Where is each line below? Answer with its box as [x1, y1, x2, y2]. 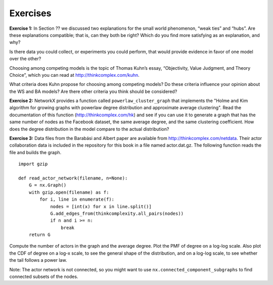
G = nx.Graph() [28, 182, 67, 188]
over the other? [9, 56, 41, 62]
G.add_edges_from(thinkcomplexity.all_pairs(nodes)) [50, 210, 184, 216]
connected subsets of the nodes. [9, 273, 78, 280]
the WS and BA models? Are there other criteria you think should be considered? [9, 88, 177, 94]
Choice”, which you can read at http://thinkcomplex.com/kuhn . [9, 72, 140, 78]
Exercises [9, 8, 52, 19]
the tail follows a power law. [9, 257, 67, 263]
